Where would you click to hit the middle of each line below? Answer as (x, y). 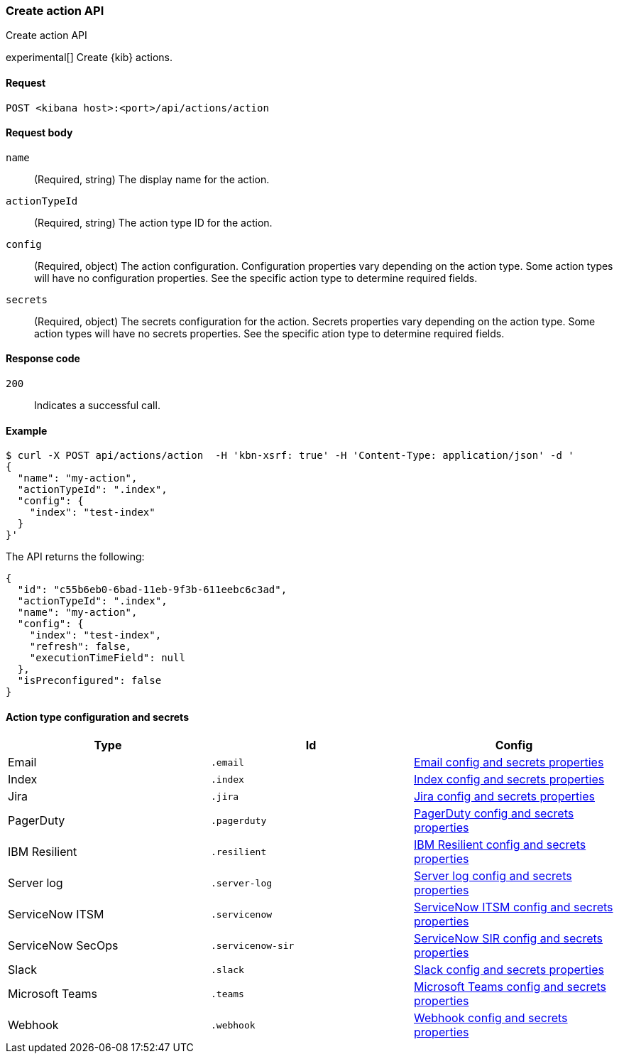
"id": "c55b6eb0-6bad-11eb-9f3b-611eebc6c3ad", (152, 590)
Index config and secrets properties (509, 780)
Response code (43, 359)
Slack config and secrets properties (509, 970)
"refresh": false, (81, 647)
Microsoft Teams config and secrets (510, 987)
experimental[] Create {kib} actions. (89, 58)
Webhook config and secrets (491, 1018)
